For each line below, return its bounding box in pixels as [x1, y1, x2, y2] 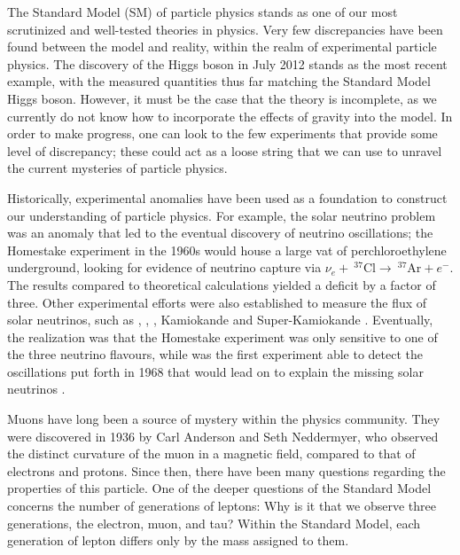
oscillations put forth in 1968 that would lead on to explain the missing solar [7, 362, 424, 380]
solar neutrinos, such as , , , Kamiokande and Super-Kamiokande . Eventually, [7, 310, 433, 329]
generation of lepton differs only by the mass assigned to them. [7, 531, 349, 550]
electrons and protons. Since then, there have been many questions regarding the [7, 461, 446, 480]
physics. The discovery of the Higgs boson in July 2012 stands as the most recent [7, 54, 448, 73]
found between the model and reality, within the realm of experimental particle [7, 37, 437, 56]
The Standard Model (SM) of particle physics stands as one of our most [7, 3, 398, 20]
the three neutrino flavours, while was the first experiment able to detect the [7, 345, 424, 363]
